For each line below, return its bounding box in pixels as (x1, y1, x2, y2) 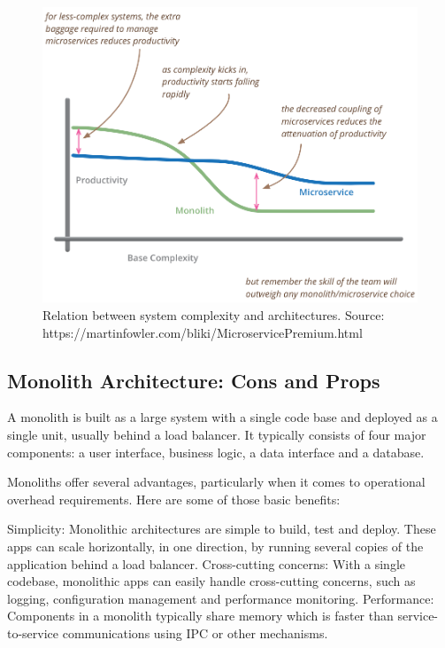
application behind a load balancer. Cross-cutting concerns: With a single (7, 554, 406, 573)
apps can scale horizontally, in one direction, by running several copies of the (7, 537, 424, 556)
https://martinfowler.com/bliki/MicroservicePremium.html (42, 323, 363, 341)
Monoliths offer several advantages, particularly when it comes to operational (7, 472, 426, 491)
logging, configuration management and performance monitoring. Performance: (7, 589, 434, 607)
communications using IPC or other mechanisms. (62, 624, 328, 642)
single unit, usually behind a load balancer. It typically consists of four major (7, 425, 426, 444)
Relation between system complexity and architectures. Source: (42, 306, 385, 324)
